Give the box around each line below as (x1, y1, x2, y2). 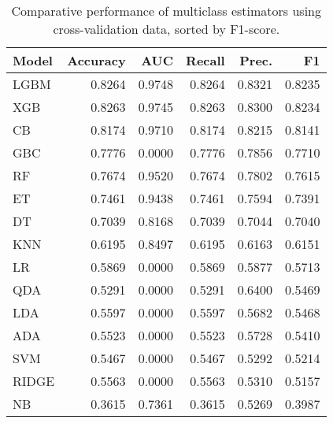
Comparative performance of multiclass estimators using (11, 2, 322, 20)
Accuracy (67, 51, 126, 69)
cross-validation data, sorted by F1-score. (53, 20, 280, 38)
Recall (186, 51, 225, 69)
